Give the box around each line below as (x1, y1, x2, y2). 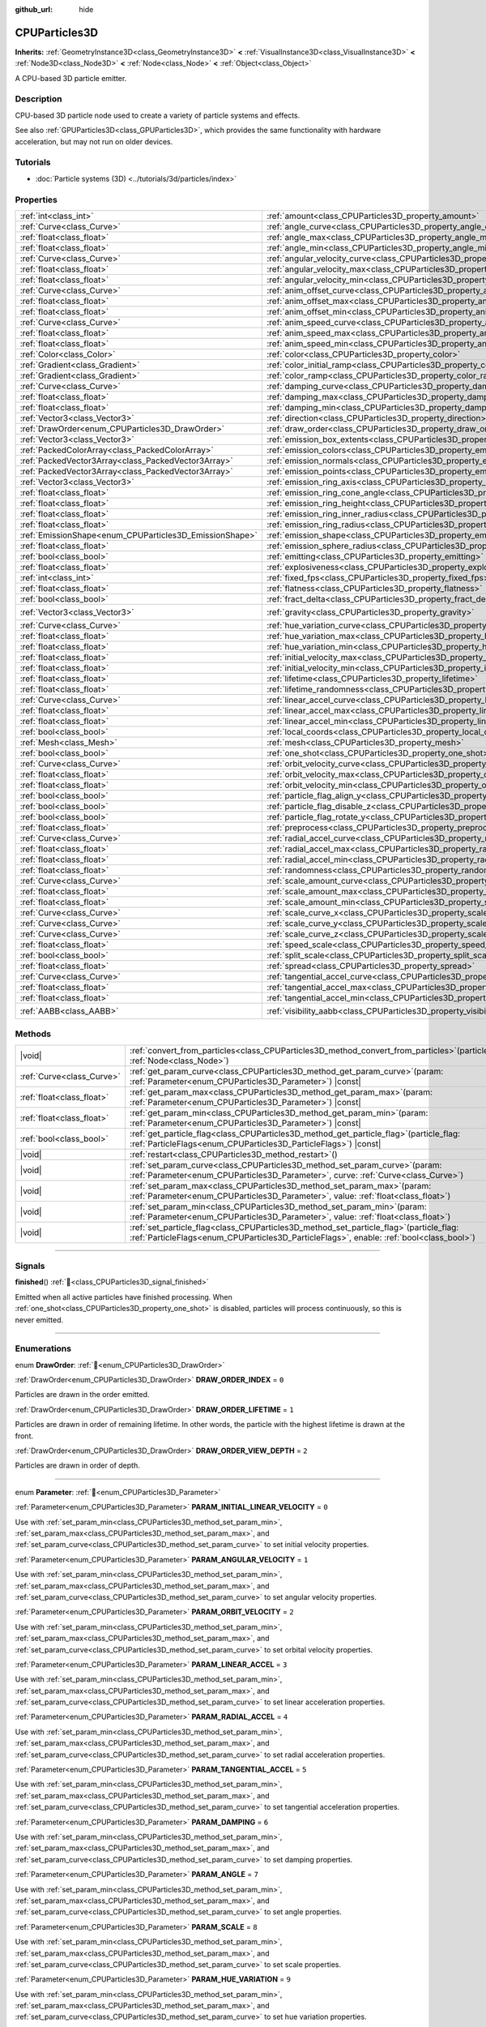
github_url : (15, 5, 53, 14)
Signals (15, 1261, 45, 1272)
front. (15, 1431, 34, 1441)
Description (15, 93, 62, 105)
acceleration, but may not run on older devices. (15, 136, 173, 146)
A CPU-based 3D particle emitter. (15, 73, 127, 83)
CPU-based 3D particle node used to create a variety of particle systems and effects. (15, 110, 301, 120)
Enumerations (15, 1343, 72, 1354)
